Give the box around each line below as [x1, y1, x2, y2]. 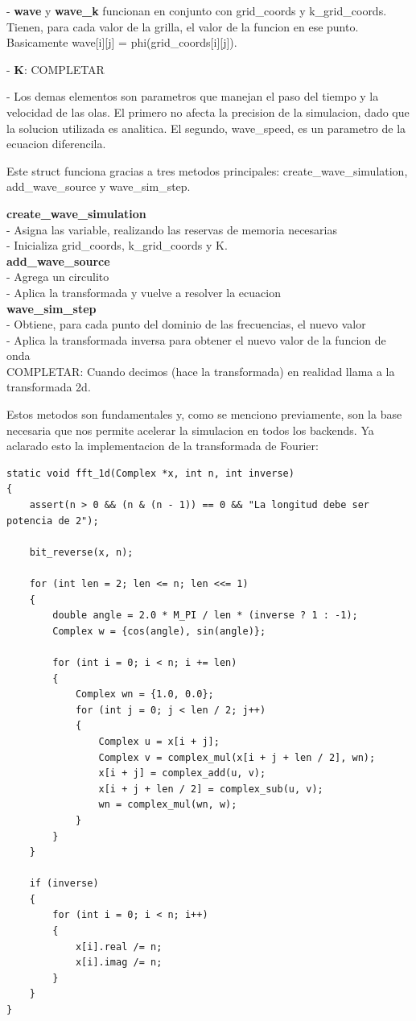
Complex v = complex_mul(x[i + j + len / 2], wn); [98, 751, 376, 763]
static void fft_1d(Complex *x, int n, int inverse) [6, 467, 294, 479]
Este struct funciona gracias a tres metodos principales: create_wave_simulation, [6, 162, 408, 179]
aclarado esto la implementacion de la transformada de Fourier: [6, 437, 319, 454]
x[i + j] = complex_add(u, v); [98, 767, 266, 779]
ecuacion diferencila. [6, 135, 106, 152]
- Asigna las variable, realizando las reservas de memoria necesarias [6, 221, 337, 238]
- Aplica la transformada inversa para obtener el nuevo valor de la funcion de [6, 331, 386, 348]
